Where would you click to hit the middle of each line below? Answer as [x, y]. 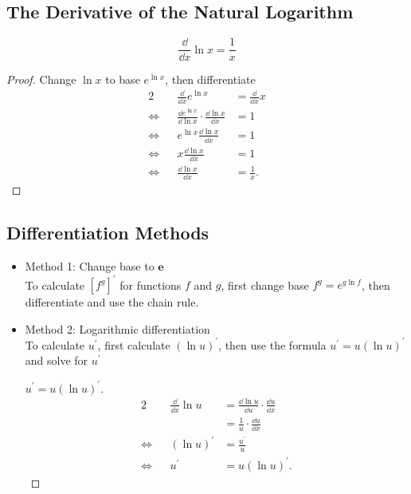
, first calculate [134, 344]
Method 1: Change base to [90, 266]
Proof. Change [41, 79]
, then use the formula [272, 344]
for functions [151, 285]
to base [123, 79]
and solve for [57, 360]
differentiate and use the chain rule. [112, 302]
